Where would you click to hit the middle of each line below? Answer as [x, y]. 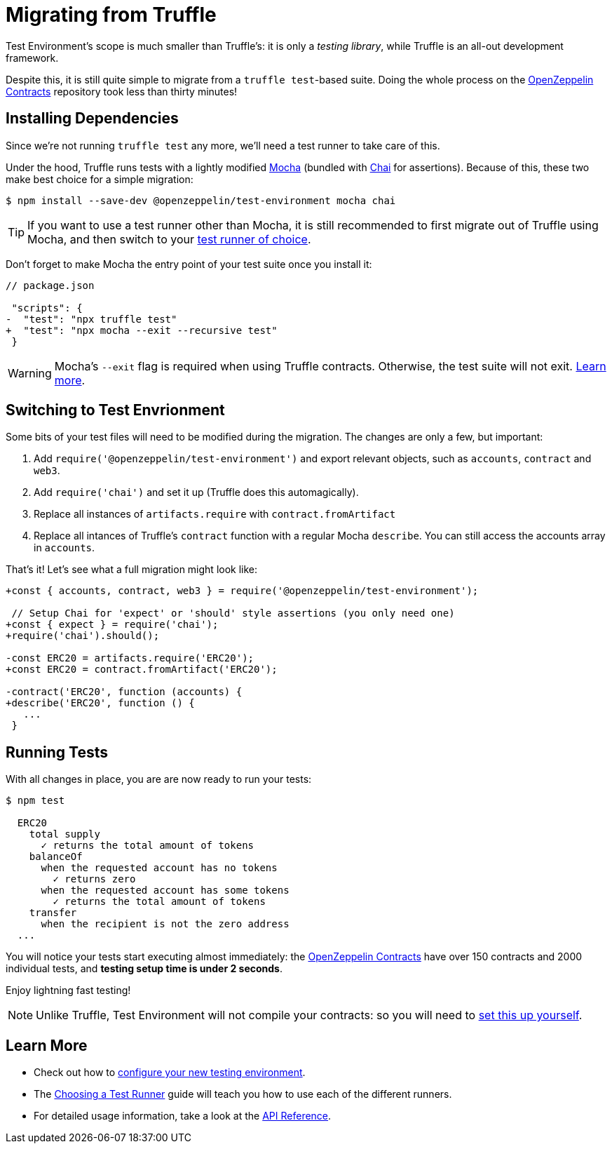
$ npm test [35, 801]
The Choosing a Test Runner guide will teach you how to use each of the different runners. [243, 1094]
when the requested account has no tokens [159, 868]
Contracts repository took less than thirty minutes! [122, 91]
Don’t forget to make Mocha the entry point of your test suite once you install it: [189, 264]
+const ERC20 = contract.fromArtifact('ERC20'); [142, 670]
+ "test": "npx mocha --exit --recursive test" [142, 330]
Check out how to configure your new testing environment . [170, 1073]
